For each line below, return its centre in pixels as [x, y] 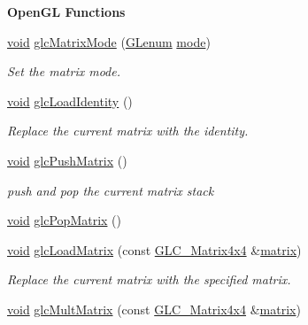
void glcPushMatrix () [67, 160]
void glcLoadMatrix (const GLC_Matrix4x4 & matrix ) [154, 249]
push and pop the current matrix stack [111, 190]
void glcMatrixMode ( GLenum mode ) [109, 41]
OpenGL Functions [66, 12]
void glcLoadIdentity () [70, 101]
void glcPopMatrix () [65, 220]
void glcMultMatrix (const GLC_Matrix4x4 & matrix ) [154, 309]
